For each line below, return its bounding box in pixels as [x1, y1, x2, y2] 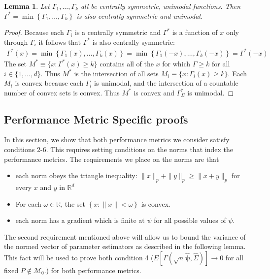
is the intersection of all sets [74, 68, 159, 78]
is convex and [134, 87, 174, 97]
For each [15, 198, 41, 209]
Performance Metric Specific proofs [4, 111, 188, 126]
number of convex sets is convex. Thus [4, 87, 120, 97]
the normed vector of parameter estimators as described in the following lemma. [4, 241, 246, 251]
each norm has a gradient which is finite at [15, 215, 145, 225]
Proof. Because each [4, 27, 64, 37]
